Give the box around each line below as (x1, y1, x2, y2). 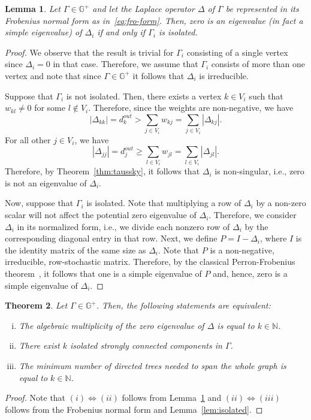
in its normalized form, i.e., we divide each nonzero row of (17, 220, 230, 232)
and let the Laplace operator (92, 2, 195, 14)
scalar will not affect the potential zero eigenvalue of (5, 209, 197, 221)
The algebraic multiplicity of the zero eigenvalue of (19, 319, 204, 331)
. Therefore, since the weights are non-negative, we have (88, 101, 294, 114)
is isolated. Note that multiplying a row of (86, 197, 241, 209)
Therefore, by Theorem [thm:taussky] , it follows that (5, 165, 200, 177)
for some (34, 101, 65, 114)
